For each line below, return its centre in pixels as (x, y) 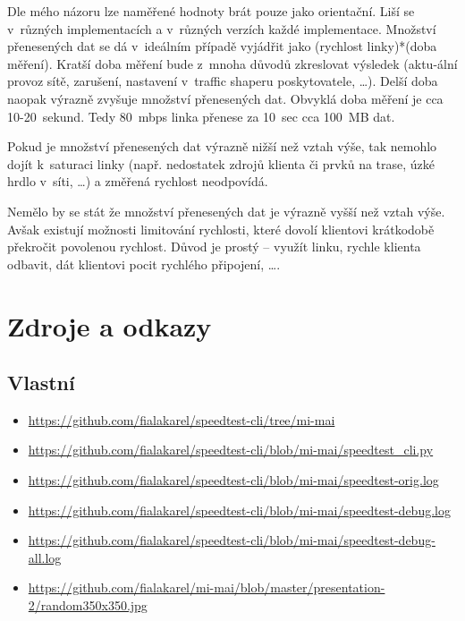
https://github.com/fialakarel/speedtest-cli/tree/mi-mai (182, 419)
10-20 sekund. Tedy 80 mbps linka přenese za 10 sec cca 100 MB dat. (201, 116)
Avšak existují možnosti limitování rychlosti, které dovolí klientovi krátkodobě (221, 229)
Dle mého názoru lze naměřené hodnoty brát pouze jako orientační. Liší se (211, 11)
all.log (45, 557)
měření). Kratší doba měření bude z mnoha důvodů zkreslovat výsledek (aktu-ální (232, 63)
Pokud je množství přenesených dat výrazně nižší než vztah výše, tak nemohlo (222, 146)
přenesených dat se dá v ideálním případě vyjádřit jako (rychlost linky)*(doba (222, 46)
